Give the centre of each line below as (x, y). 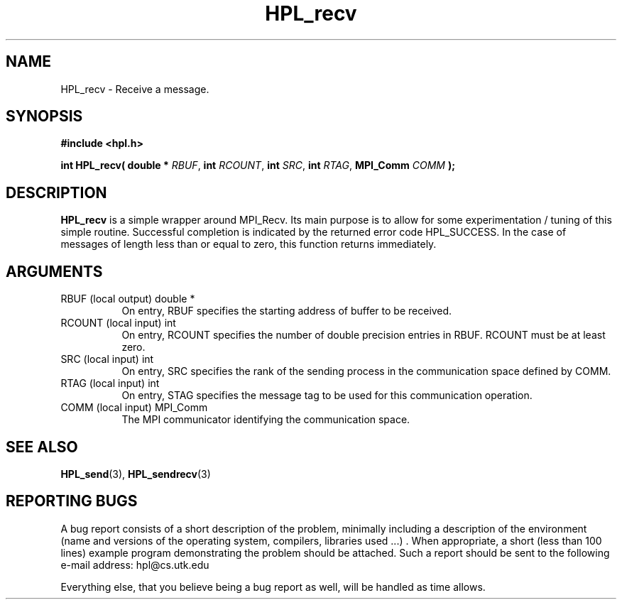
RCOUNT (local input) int (118, 323)
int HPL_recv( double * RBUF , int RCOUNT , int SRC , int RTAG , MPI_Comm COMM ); (258, 165)
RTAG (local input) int (110, 383)
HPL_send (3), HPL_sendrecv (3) (136, 474)
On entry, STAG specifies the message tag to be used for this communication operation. (327, 396)
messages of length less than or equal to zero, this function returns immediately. (249, 244)
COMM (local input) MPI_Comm (134, 408)
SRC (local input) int (107, 359)
